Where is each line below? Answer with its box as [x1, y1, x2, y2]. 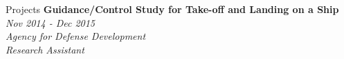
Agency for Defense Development [6, 29, 146, 43]
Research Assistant [6, 42, 84, 56]
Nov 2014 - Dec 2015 [6, 15, 96, 29]
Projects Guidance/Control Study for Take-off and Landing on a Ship [6, 2, 339, 16]
